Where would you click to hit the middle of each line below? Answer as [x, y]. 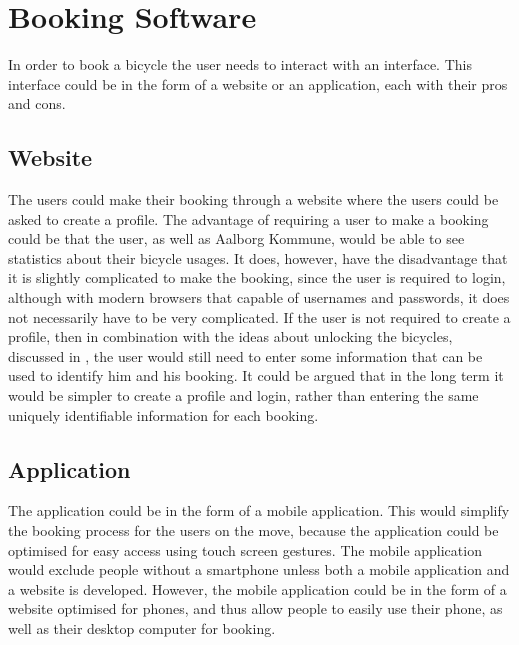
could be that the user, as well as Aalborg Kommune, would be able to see [236, 238]
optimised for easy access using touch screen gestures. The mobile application [245, 549]
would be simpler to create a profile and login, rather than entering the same [243, 395]
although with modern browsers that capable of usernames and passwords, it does [259, 297]
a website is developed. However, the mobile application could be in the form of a [257, 588]
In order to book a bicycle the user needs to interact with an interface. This [240, 64]
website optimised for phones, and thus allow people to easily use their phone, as [255, 608]
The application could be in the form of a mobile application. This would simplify [259, 510]
